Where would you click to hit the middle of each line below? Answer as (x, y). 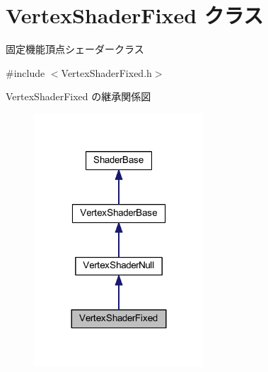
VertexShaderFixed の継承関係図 (78, 96)
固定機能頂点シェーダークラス (75, 49)
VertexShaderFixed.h (106, 72)
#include (25, 72)
